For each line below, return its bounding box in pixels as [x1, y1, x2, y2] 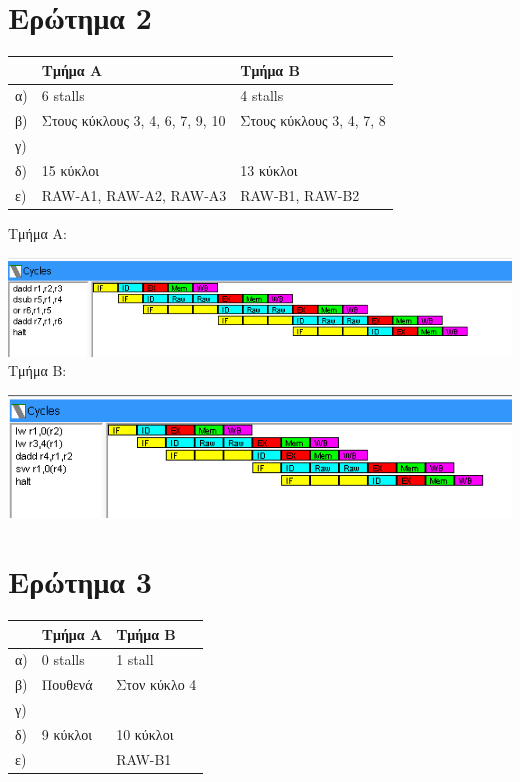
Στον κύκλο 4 [116, 674, 197, 695]
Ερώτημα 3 [8, 561, 152, 602]
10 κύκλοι [116, 723, 174, 744]
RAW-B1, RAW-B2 [240, 184, 360, 205]
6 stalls [41, 85, 85, 106]
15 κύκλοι [41, 160, 100, 180]
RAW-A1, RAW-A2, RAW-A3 [41, 184, 227, 205]
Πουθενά [41, 674, 93, 695]
